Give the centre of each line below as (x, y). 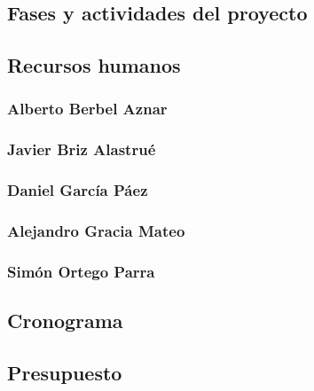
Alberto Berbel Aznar (87, 109)
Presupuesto (65, 372)
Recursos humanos (94, 65)
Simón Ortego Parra (81, 271)
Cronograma (65, 321)
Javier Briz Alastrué (82, 149)
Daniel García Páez (78, 190)
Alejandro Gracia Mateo (96, 231)
